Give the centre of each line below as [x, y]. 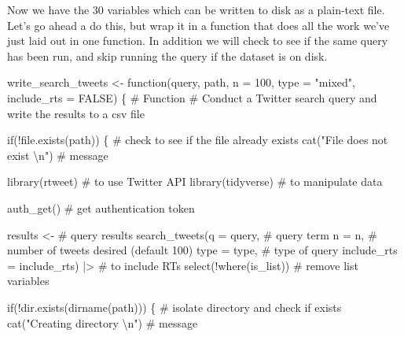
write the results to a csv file [76, 113]
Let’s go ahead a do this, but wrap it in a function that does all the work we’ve [198, 25]
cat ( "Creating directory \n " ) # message [103, 322]
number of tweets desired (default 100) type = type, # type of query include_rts [202, 250]
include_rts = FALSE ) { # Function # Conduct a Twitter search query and [192, 97]
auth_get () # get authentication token [101, 207]
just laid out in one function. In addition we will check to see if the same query [198, 41]
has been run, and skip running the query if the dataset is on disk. [167, 56]
